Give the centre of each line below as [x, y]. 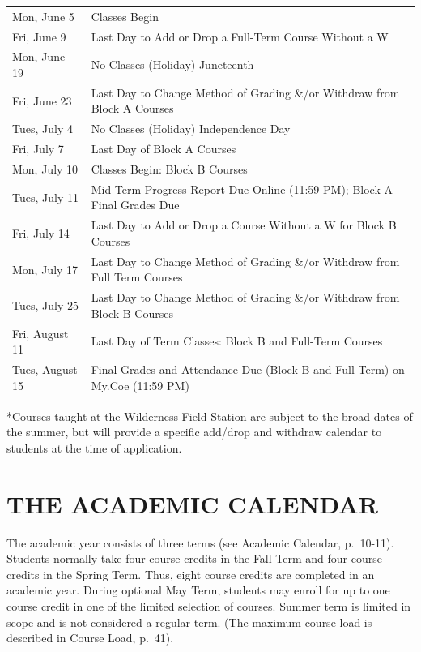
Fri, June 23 [42, 100]
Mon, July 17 [45, 269]
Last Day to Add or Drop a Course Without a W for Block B [244, 225]
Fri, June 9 [39, 36]
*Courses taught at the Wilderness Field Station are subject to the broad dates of [210, 416]
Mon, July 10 [45, 169]
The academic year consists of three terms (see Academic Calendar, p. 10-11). [200, 542]
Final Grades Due [135, 205]
